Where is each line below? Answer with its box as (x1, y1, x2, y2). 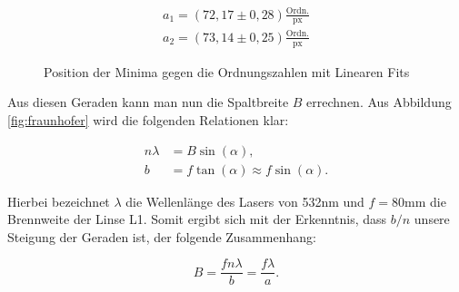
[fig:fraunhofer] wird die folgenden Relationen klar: (7, 110, 289, 129)
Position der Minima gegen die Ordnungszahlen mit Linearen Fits (44, 62, 410, 81)
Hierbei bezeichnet (7, 191, 110, 210)
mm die (404, 191, 446, 210)
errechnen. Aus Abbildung (306, 92, 452, 112)
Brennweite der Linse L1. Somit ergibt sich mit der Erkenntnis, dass (7, 209, 387, 229)
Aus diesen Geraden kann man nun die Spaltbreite (7, 92, 289, 112)
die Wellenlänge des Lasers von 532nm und (125, 191, 364, 210)
